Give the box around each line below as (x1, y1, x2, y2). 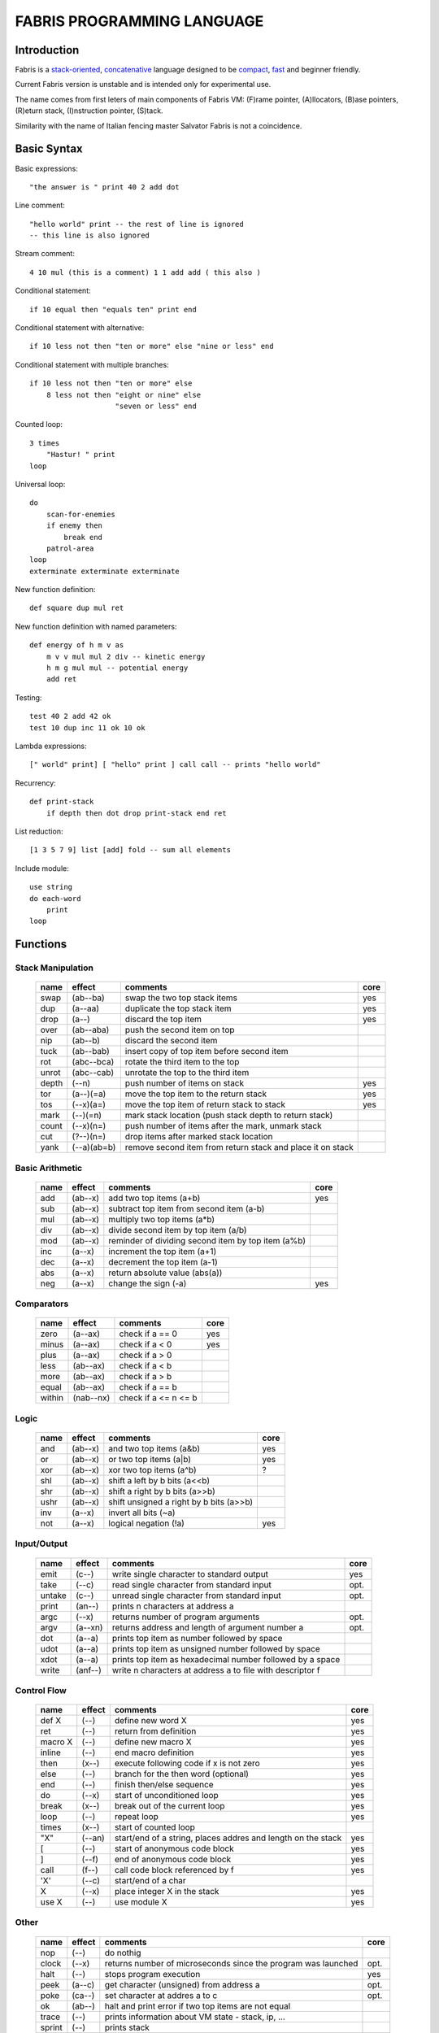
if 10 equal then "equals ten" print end (29, 305, 197, 314)
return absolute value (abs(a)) (108, 1267, 223, 1278)
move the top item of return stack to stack (124, 1099, 286, 1110)
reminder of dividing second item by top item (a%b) (108, 1234, 306, 1246)
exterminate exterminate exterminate (29, 566, 180, 576)
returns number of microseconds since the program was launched (104, 1957, 359, 1969)
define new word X (114, 1715, 187, 1726)
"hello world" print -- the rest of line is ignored (29, 220, 244, 229)
